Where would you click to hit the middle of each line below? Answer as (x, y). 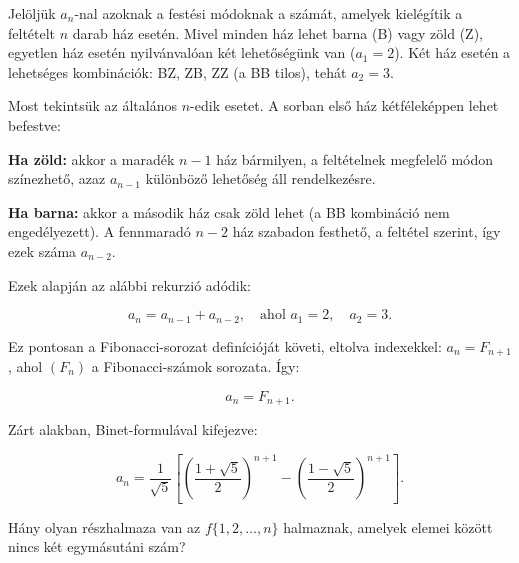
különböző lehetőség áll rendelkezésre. (260, 178)
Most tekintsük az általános (93, 105)
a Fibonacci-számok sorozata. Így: (195, 366)
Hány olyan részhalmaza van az (104, 526)
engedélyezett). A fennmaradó (99, 231)
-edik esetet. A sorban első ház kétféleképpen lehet (344, 105)
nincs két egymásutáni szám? (97, 546)
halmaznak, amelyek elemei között (388, 526)
